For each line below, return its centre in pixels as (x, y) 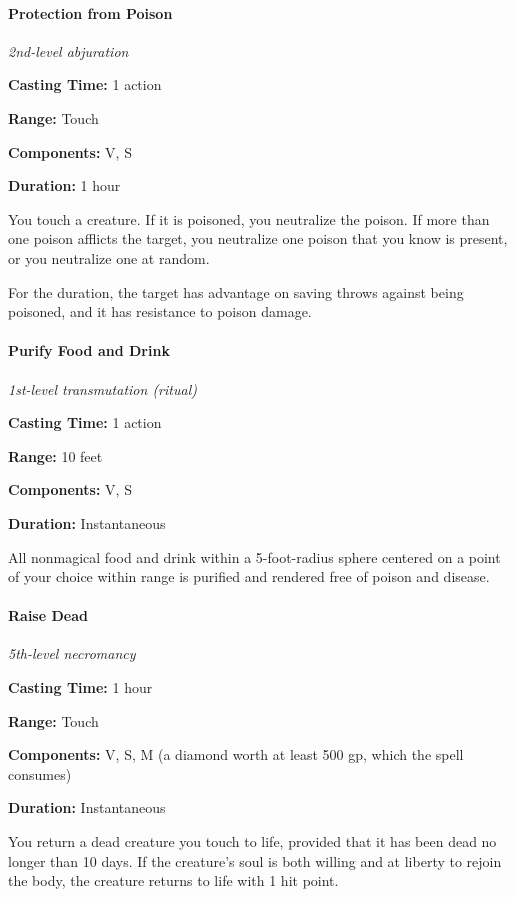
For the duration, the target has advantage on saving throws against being (236, 291)
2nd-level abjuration (68, 50)
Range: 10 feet (55, 455)
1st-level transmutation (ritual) (102, 388)
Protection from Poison (90, 12)
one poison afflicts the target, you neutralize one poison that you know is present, (258, 238)
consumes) (40, 773)
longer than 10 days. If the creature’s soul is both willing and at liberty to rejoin (255, 860)
